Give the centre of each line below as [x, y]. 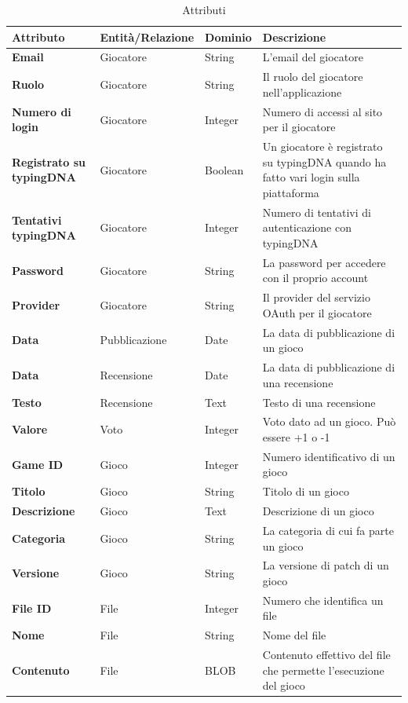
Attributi [204, 9]
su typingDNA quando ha [324, 161]
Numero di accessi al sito [322, 111]
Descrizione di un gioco [318, 511]
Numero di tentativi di [317, 212]
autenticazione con [307, 227]
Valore [30, 429]
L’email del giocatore [313, 57]
